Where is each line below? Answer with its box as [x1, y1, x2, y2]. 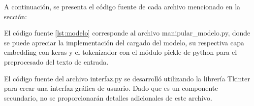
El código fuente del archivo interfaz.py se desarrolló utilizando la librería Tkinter [4, 73, 250, 83]
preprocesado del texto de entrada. [4, 56, 109, 67]
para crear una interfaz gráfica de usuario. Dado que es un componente [4, 83, 218, 93]
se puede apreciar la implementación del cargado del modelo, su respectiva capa [4, 37, 245, 47]
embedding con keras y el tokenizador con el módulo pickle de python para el [4, 47, 237, 57]
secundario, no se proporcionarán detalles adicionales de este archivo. [4, 92, 212, 103]
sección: [4, 11, 27, 21]
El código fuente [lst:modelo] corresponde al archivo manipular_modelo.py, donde [4, 28, 251, 38]
